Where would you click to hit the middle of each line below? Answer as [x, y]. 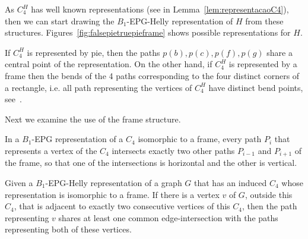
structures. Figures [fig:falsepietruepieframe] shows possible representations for [148, 32]
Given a [19, 182]
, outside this [269, 194]
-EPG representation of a [77, 139]
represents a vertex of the [51, 150]
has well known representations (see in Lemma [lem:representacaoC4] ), [160, 9]
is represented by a [263, 64]
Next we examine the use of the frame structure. [93, 119]
